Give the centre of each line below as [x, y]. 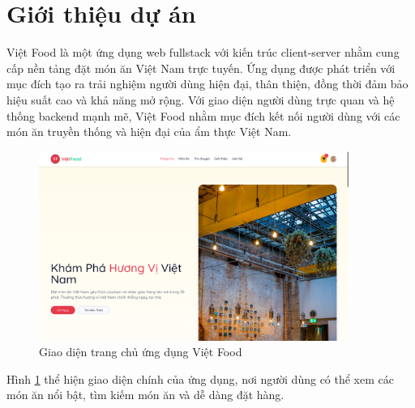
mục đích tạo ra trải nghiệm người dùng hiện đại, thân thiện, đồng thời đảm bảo [207, 84]
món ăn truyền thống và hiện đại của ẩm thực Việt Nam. [149, 132]
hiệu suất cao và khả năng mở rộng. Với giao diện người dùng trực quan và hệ [201, 99]
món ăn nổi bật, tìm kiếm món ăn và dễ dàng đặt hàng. [145, 395]
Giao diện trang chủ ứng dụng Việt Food [141, 352]
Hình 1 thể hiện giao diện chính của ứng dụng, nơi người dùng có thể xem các [200, 378]
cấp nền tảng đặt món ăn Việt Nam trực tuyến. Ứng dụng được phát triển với [201, 68]
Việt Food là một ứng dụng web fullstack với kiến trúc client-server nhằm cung [203, 52]
